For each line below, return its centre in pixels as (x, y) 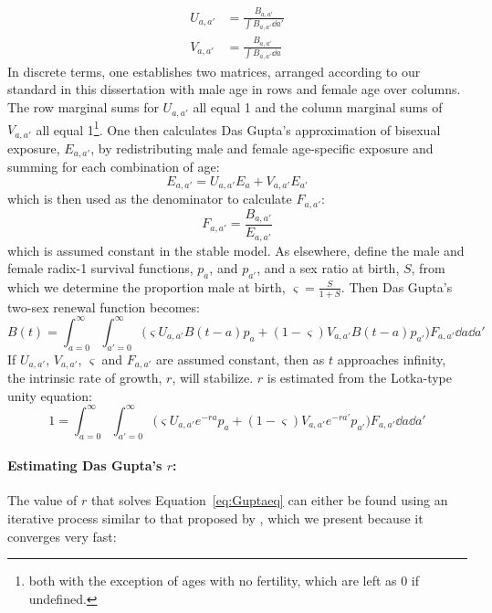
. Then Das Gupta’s (397, 286)
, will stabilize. (213, 378)
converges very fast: (62, 536)
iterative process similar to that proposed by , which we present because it (215, 518)
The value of (42, 500)
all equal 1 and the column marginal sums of (318, 107)
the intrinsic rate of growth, (85, 378)
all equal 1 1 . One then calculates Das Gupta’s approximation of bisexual (238, 128)
